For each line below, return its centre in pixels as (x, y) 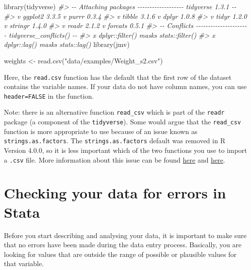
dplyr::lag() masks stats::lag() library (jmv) (67, 44)
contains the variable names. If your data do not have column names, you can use (125, 86)
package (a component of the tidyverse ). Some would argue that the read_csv (123, 122)
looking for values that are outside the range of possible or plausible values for (120, 254)
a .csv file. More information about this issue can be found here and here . (115, 159)
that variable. (24, 263)
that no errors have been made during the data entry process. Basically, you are (123, 245)
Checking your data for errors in (115, 193)
